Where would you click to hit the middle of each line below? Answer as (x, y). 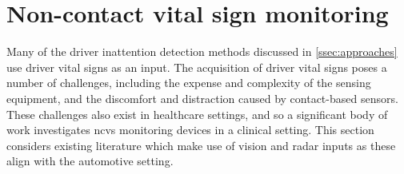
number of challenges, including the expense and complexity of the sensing (189, 83)
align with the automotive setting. (90, 161)
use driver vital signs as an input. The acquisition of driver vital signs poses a (197, 67)
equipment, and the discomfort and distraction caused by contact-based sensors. (202, 98)
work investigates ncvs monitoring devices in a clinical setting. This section (190, 130)
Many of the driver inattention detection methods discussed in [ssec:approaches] (202, 51)
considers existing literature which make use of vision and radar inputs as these (201, 145)
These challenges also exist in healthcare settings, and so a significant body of (197, 114)
